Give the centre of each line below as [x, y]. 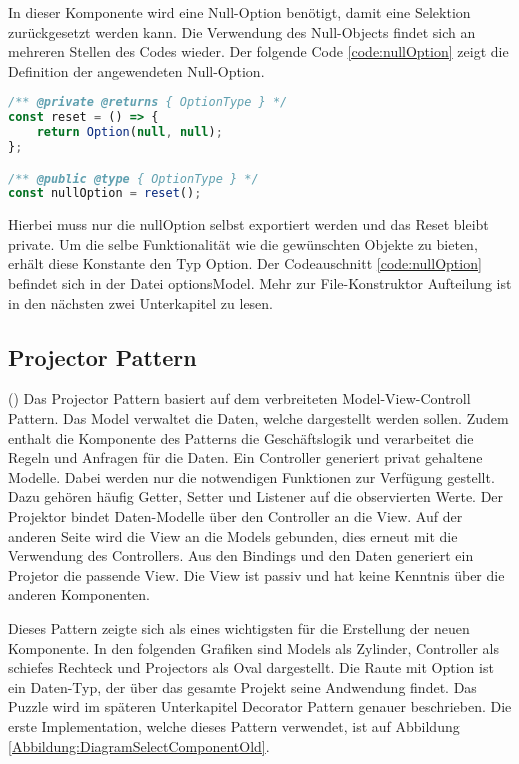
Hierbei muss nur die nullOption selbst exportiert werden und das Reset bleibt [248, 224]
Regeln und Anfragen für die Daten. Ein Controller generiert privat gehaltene [245, 457]
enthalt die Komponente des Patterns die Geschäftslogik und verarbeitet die [241, 437]
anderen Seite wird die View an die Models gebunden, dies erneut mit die [233, 535]
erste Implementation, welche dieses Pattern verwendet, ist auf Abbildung [234, 725]
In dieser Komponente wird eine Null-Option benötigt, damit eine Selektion [239, 12]
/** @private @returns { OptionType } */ [148, 102]
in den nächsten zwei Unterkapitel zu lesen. [141, 302]
